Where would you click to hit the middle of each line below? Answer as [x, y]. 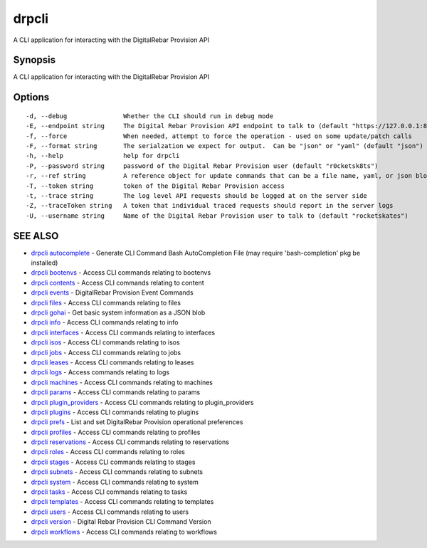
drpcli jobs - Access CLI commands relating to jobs [106, 352]
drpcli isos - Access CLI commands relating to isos [106, 342]
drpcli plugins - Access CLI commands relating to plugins [115, 412]
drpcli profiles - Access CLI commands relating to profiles [116, 432]
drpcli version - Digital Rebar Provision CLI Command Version [121, 522]
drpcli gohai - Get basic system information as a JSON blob [118, 312]
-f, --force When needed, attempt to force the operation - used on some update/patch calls [219, 136]
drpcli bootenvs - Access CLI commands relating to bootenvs [121, 273]
